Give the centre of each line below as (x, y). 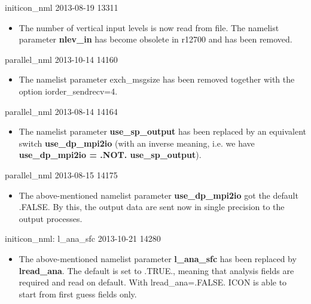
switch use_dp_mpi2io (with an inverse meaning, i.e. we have (137, 143)
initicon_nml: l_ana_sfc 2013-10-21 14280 (83, 238)
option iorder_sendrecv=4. (68, 91)
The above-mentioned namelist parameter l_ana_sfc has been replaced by (158, 258)
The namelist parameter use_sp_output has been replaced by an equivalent (162, 131)
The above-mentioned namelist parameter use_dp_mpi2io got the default (158, 195)
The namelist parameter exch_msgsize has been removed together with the (157, 79)
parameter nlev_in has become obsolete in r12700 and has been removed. (155, 39)
